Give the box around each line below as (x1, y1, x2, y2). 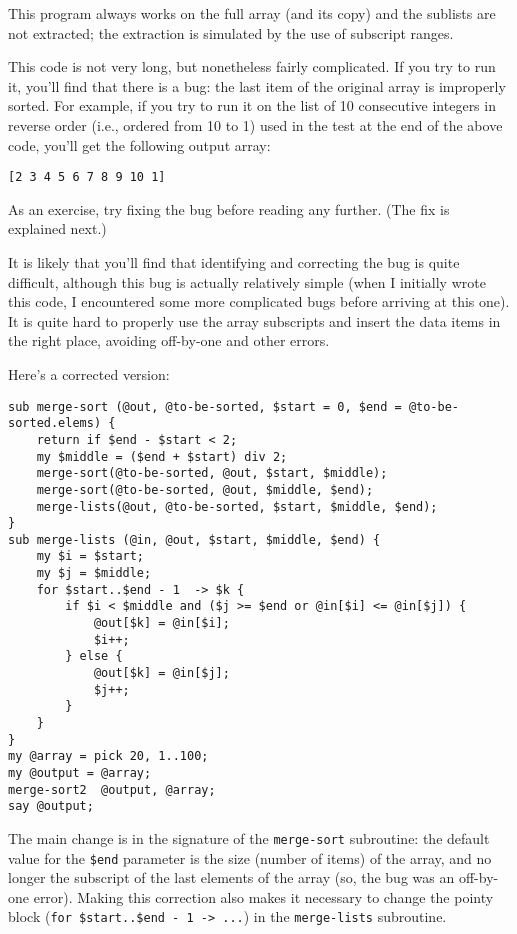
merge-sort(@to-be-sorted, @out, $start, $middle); (36, 466, 388, 481)
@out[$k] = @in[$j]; (93, 666, 230, 681)
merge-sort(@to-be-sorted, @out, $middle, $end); (36, 482, 374, 497)
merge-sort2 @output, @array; (8, 782, 216, 797)
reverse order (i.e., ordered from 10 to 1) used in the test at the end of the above (8, 114, 503, 135)
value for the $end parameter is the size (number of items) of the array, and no (8, 847, 492, 868)
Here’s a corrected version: (8, 363, 170, 384)
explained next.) (8, 218, 107, 239)
